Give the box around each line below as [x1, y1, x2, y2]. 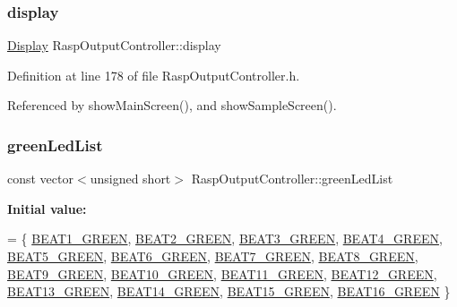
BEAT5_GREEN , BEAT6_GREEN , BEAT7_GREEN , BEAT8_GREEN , [7, 247, 418, 265]
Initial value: [7, 199, 87, 217]
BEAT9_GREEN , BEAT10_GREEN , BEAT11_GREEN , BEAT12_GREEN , [7, 264, 437, 283]
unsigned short [90, 169, 171, 188]
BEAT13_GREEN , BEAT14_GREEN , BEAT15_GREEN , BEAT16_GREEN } [7, 282, 451, 301]
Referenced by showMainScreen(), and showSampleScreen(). [7, 96, 337, 115]
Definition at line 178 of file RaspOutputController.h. [7, 65, 300, 84]
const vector [7, 169, 73, 188]
